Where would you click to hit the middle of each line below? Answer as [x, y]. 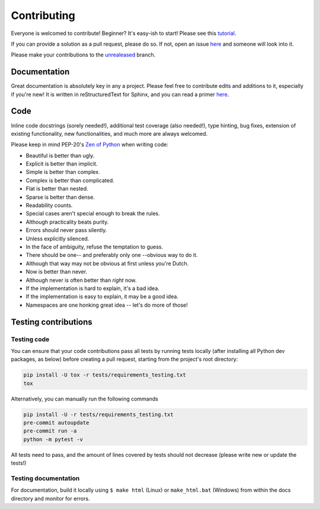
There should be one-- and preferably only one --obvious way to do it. [112, 255]
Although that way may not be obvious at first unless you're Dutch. [107, 263]
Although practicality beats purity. [67, 222]
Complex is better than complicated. [70, 180]
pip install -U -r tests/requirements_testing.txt [99, 414]
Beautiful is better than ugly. [60, 155]
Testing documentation [45, 478]
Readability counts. [49, 205]
